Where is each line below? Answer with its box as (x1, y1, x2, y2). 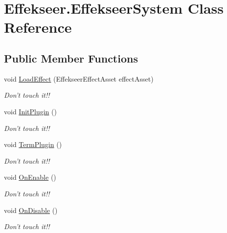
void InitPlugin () (4, 106, 57, 116)
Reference (4, 17, 72, 37)
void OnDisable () (4, 205, 58, 215)
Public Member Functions (4, 50, 138, 65)
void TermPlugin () (4, 139, 62, 149)
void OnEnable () (4, 172, 56, 182)
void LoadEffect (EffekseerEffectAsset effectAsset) (4, 73, 154, 84)
